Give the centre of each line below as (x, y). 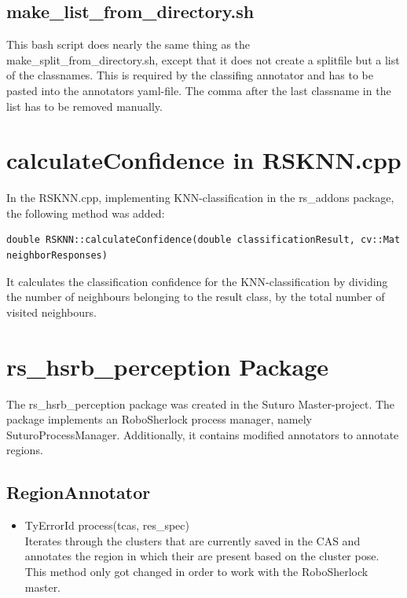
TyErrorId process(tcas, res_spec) (107, 525)
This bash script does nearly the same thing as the (128, 44)
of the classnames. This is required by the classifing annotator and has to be (190, 75)
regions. (25, 450)
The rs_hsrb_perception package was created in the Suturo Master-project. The (201, 404)
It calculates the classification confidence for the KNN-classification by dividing (197, 281)
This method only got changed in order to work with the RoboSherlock (196, 571)
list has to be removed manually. (84, 106)
